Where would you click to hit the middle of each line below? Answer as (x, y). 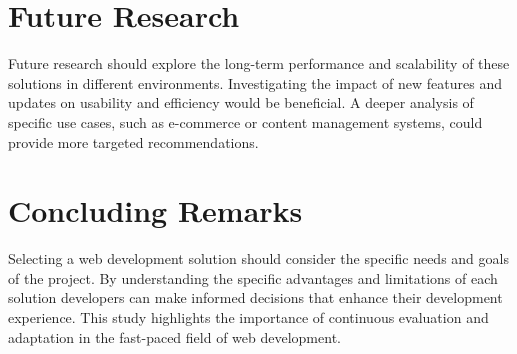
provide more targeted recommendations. (133, 141)
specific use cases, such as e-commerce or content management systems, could (245, 121)
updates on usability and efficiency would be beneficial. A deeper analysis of (241, 102)
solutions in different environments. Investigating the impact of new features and (255, 82)
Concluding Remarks (155, 210)
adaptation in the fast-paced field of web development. (174, 336)
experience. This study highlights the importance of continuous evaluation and (248, 317)
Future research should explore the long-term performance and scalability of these (259, 63)
